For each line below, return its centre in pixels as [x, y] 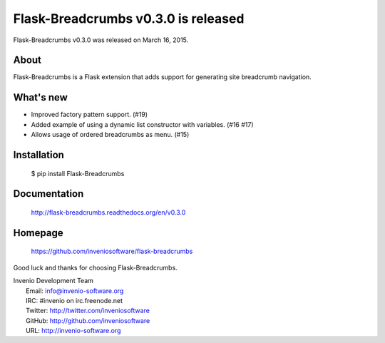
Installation [38, 154]
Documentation [48, 194]
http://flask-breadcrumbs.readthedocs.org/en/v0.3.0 [108, 212]
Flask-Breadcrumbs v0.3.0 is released [129, 19]
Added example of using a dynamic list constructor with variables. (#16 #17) [142, 124]
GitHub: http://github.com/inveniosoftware [88, 320]
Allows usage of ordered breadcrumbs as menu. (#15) [110, 135]
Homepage [38, 233]
